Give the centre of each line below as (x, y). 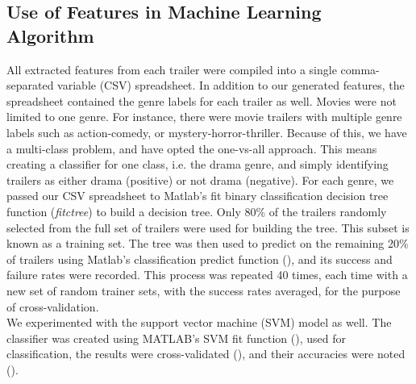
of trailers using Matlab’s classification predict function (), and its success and (200, 259)
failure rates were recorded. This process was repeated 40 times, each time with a (207, 275)
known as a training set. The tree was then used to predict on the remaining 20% (208, 243)
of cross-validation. (53, 306)
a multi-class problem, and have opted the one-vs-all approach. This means (192, 148)
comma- (360, 69)
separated (30, 85)
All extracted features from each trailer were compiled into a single (172, 69)
